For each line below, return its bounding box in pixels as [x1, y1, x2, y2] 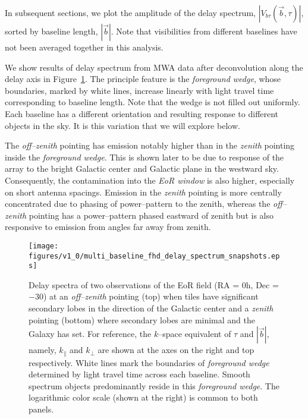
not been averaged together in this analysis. [5, 41, 164, 53]
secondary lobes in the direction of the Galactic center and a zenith [29, 302, 274, 314]
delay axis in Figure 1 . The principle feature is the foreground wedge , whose [5, 73, 281, 85]
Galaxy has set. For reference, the [29, 327, 152, 340]
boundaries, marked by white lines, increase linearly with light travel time [5, 84, 274, 96]
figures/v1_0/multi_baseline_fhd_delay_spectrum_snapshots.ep [29, 251, 280, 260]
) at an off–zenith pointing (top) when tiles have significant [43, 290, 259, 303]
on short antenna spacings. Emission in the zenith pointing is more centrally [5, 185, 282, 198]
